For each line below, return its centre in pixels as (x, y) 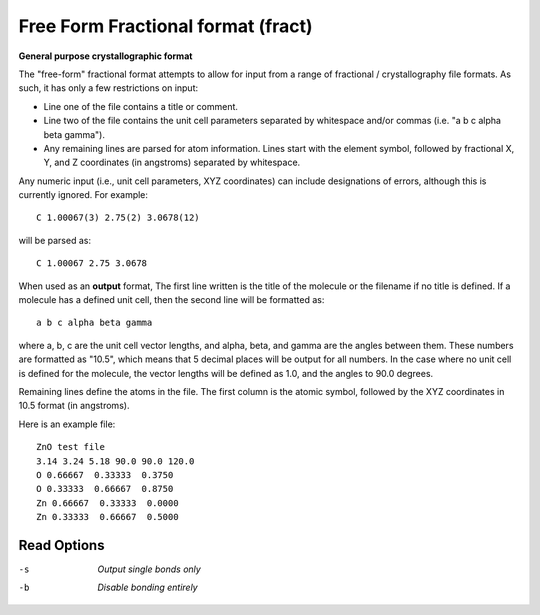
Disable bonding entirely (148, 587)
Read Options (61, 545)
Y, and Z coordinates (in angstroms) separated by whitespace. (172, 162)
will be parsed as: (55, 240)
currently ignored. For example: (83, 195)
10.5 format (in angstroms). (74, 406)
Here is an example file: (67, 424)
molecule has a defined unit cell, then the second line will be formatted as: (171, 300)
